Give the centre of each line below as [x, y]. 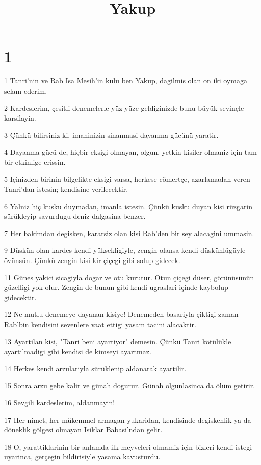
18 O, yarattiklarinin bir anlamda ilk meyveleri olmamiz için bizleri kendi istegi [128, 446]
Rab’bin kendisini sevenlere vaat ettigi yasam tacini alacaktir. [100, 324]
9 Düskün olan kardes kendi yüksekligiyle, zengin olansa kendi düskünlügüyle [125, 250]
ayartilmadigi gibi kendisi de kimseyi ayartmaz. [78, 351]
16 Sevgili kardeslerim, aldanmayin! [60, 402]
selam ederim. [26, 90]
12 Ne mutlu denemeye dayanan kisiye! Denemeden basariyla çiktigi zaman [121, 314]
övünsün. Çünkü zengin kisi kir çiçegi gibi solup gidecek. [92, 260]
